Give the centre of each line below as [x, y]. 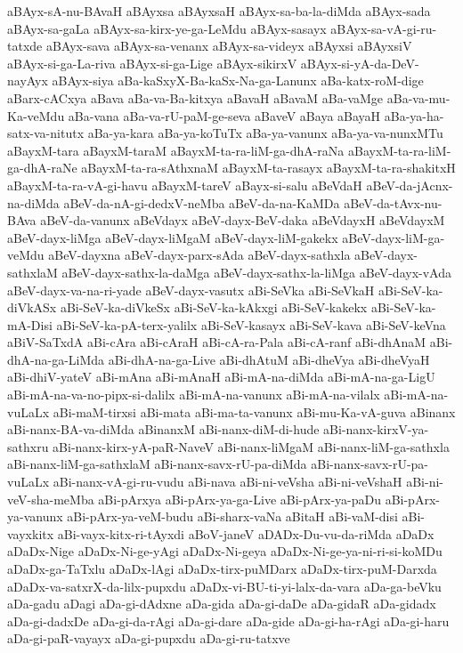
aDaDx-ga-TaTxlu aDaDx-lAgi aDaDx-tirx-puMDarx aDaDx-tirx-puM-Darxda [222, 568]
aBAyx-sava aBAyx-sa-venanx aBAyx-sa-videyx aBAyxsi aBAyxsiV [229, 46]
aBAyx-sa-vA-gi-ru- [384, 28]
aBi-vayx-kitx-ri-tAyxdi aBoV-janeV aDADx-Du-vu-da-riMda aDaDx [246, 533]
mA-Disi [30, 324]
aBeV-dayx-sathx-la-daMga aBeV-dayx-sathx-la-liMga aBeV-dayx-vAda [256, 272]
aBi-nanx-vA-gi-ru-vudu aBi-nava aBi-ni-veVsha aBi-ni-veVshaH [227, 482]
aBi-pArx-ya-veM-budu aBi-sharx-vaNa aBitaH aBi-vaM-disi [232, 516]
